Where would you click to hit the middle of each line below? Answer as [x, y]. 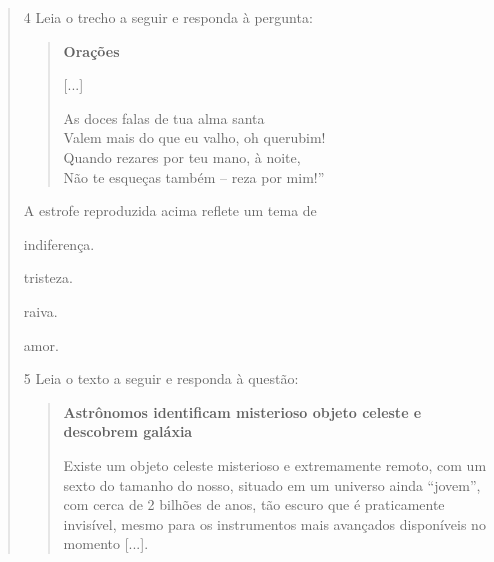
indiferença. [59, 243]
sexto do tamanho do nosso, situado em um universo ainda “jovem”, [272, 484]
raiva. [40, 310]
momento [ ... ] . [106, 543]
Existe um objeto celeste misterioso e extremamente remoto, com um [275, 464]
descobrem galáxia [128, 431]
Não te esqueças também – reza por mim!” [194, 176]
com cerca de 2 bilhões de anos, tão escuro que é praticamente [254, 504]
